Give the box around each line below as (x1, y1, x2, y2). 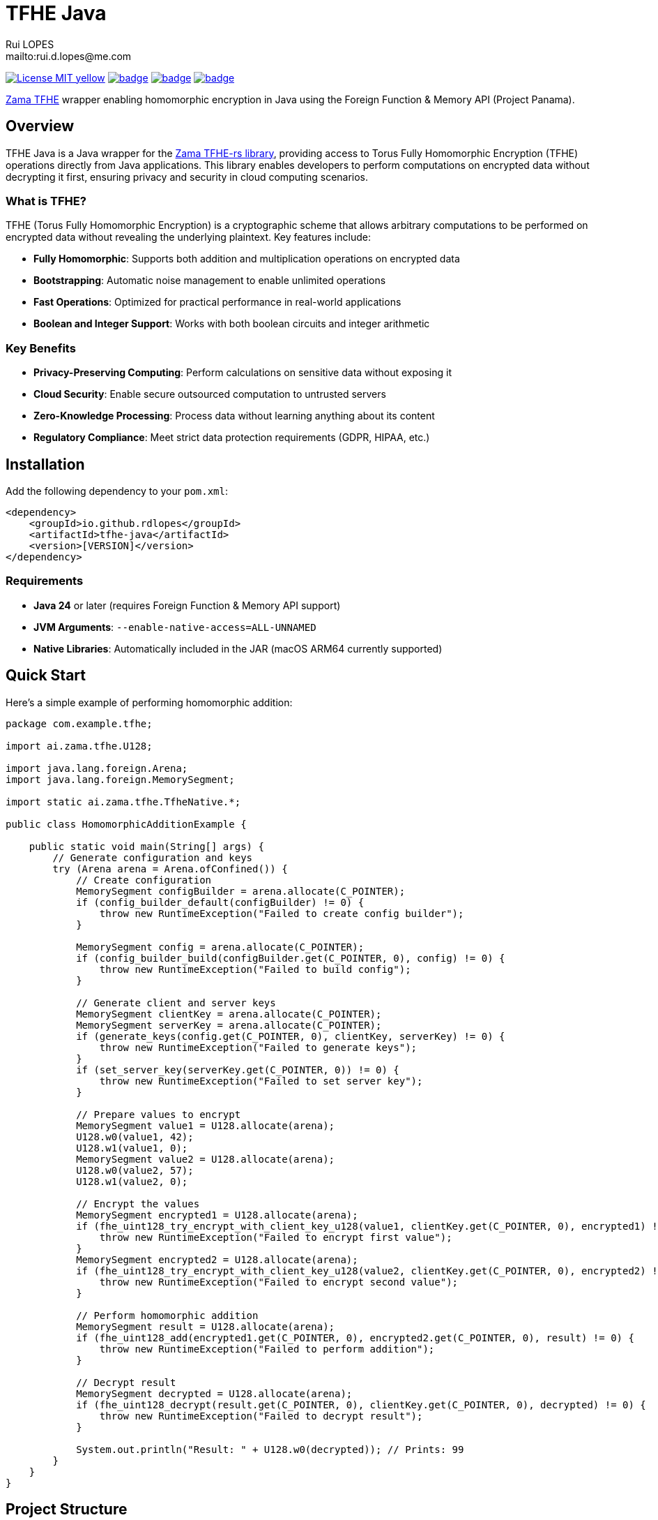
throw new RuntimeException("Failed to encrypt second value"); (99, 1276, 459, 1288)
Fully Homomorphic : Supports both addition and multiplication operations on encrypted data (33, 253, 460, 265)
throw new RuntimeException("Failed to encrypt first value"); (99, 1231, 452, 1243)
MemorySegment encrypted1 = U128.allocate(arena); (76, 1209, 358, 1221)
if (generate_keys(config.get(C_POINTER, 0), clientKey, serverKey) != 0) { (76, 1030, 505, 1042)
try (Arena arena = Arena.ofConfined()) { (52, 863, 288, 874)
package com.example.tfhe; (6, 717, 153, 729)
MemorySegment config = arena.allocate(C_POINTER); (76, 941, 365, 953)
